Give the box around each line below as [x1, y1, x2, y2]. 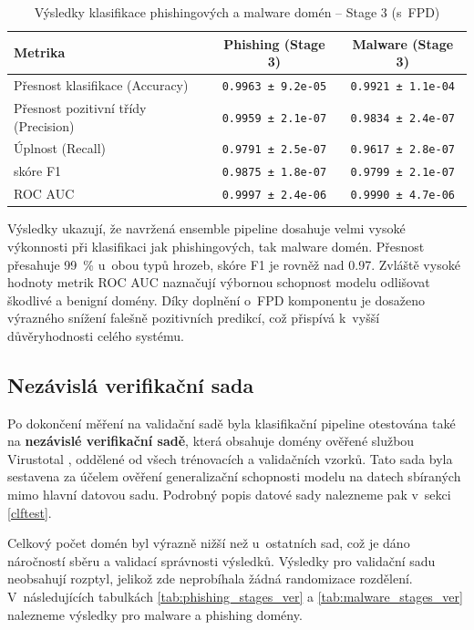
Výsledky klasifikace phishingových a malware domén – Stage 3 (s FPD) [34, 3, 440, 21]
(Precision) [14, 116, 75, 135]
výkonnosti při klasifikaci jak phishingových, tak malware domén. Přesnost [7, 236, 425, 255]
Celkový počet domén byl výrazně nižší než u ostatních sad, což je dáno [7, 533, 410, 553]
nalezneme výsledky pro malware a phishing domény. [7, 604, 303, 624]
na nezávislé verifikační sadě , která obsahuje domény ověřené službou [7, 431, 415, 450]
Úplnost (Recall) [14, 139, 106, 158]
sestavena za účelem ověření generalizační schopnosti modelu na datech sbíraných [7, 467, 461, 486]
